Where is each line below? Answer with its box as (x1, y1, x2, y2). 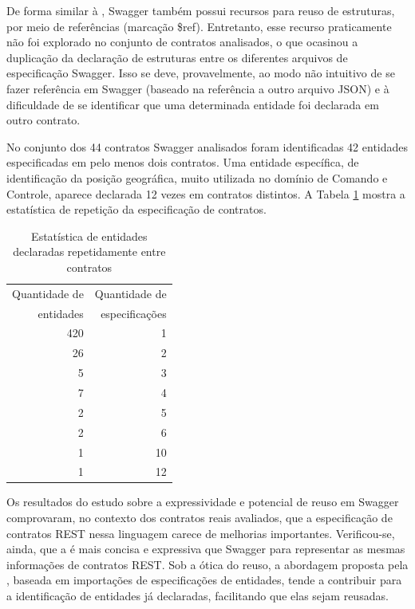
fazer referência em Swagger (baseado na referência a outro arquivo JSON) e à (6, 80, 389, 96)
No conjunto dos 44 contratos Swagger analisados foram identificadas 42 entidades (6, 138, 409, 155)
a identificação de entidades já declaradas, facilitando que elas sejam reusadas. (6, 587, 389, 603)
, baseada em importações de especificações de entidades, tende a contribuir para (6, 572, 402, 588)
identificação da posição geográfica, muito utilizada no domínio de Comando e (6, 169, 388, 186)
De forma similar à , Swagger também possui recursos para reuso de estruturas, (6, 2, 395, 18)
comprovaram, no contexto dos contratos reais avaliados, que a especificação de (6, 509, 393, 526)
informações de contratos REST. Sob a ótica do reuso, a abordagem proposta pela (6, 556, 409, 572)
